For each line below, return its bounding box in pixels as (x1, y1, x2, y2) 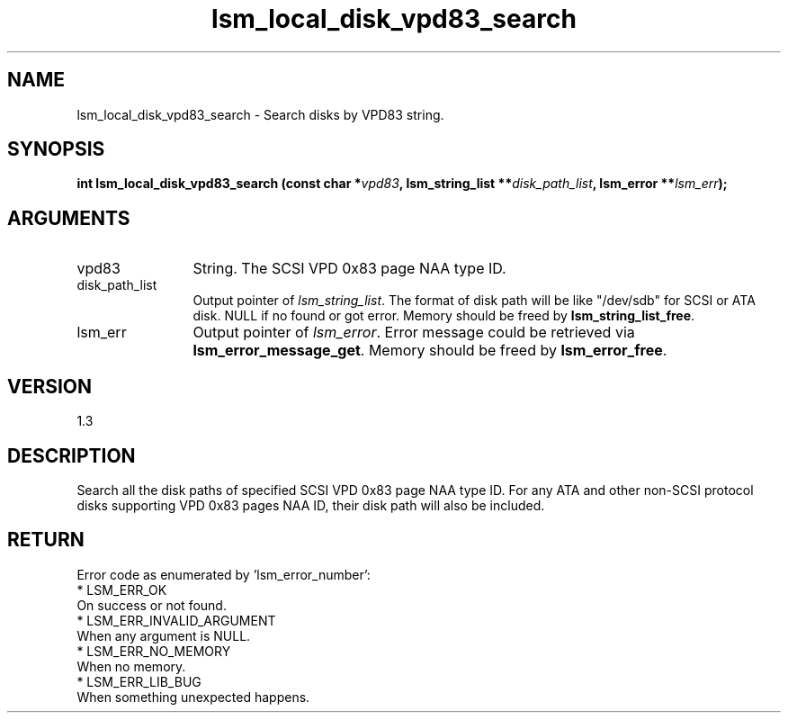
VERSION (7, 374, 93, 398)
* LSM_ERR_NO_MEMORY (76, 643, 231, 659)
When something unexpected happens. (76, 688, 310, 705)
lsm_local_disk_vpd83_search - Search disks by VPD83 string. (76, 106, 444, 122)
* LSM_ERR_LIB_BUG (76, 673, 201, 689)
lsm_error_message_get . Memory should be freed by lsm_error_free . (193, 341, 667, 360)
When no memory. (76, 658, 186, 674)
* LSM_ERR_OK (76, 581, 167, 598)
